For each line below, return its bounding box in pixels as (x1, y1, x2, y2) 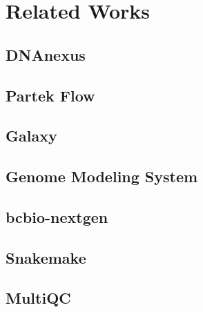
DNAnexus (6, 43, 86, 65)
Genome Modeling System (6, 166, 198, 187)
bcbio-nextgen (6, 206, 108, 227)
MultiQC (6, 287, 71, 309)
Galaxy (6, 125, 57, 146)
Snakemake (6, 246, 86, 268)
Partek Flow (6, 84, 95, 106)
